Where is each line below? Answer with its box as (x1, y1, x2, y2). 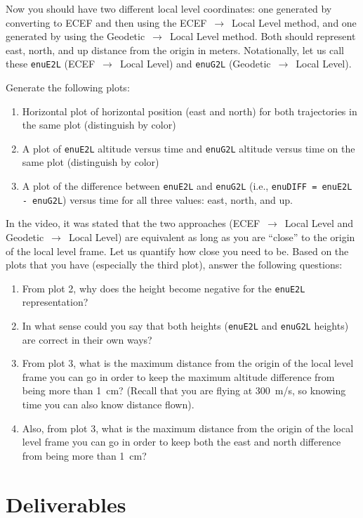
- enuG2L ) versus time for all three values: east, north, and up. (22, 192, 293, 207)
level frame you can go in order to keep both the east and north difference (22, 434, 341, 449)
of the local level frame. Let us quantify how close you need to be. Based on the (6, 243, 349, 258)
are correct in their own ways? (22, 332, 152, 347)
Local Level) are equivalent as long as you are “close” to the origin (68, 229, 355, 244)
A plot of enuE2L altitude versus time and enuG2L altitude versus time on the (22, 141, 355, 155)
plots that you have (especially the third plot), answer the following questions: (6, 257, 343, 272)
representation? (22, 294, 88, 309)
